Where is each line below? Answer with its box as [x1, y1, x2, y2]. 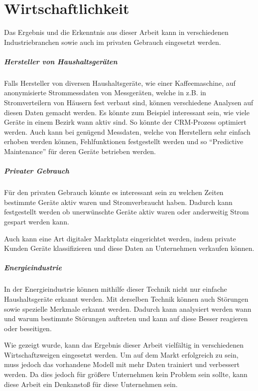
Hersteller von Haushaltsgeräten [4, 56, 118, 66]
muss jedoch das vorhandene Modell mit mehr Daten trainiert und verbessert [4, 359, 240, 370]
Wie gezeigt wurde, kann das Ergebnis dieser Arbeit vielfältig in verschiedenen [4, 340, 244, 350]
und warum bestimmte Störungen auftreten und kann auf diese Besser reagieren [4, 313, 248, 324]
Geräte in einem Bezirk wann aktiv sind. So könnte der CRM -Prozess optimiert [4, 117, 247, 127]
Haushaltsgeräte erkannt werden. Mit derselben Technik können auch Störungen [4, 293, 249, 304]
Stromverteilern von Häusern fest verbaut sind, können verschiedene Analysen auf [4, 97, 254, 108]
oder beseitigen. [4, 323, 52, 333]
